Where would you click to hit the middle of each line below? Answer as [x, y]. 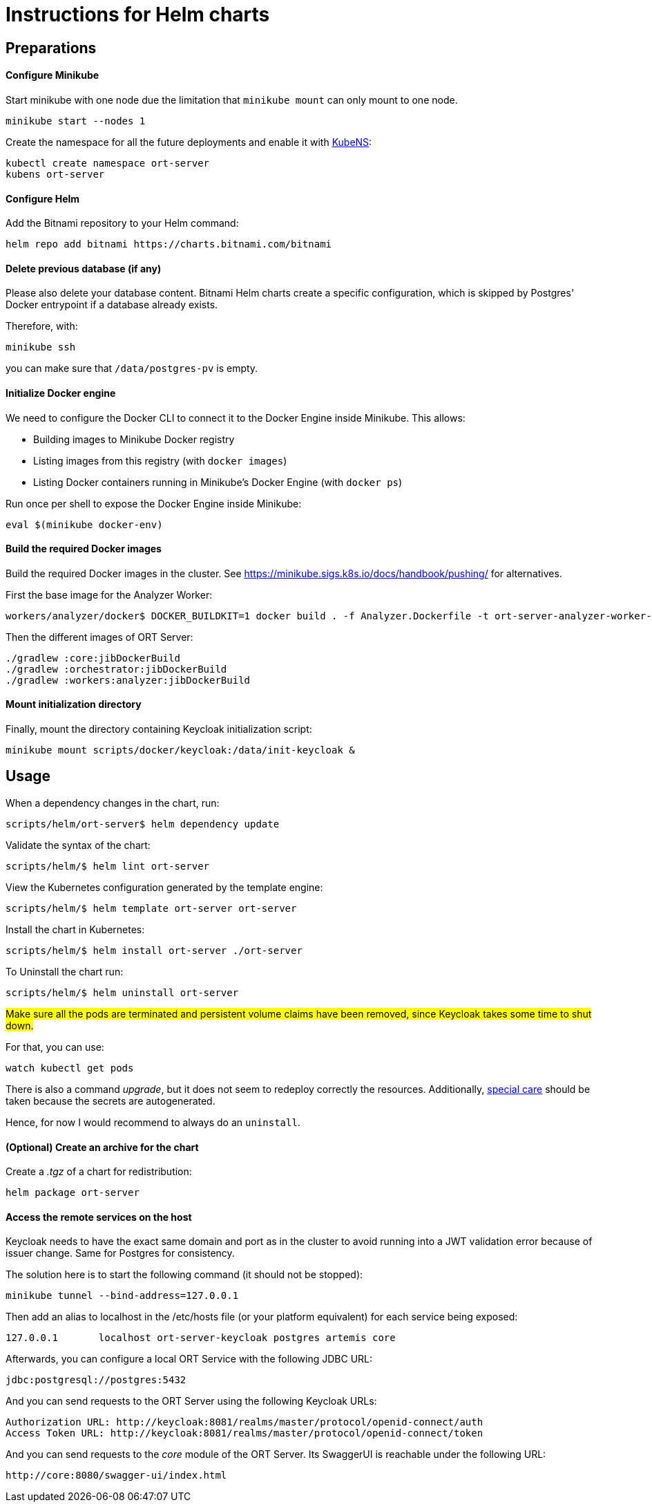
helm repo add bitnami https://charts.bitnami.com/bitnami [169, 244]
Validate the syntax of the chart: [78, 845]
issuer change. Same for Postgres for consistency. [120, 1253]
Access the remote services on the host [99, 1217]
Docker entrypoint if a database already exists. [112, 305]
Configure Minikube [52, 75]
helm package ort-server [73, 1193]
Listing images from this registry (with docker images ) [160, 460]
